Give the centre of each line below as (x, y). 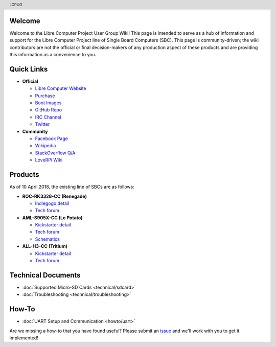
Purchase (45, 96)
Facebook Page (52, 138)
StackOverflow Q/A (55, 153)
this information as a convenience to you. (53, 55)
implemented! (24, 338)
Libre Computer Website (61, 88)
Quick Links (29, 69)
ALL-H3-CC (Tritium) (45, 246)
